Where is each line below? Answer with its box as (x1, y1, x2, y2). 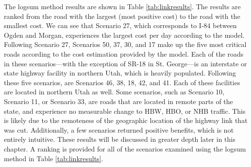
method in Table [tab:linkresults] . (4, 153, 103, 163)
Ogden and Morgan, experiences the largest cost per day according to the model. (4, 30, 245, 40)
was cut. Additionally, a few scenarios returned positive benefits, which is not (4, 124, 234, 135)
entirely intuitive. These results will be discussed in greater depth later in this (4, 134, 235, 144)
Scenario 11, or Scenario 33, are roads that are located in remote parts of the (4, 96, 233, 106)
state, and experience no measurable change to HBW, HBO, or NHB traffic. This (4, 106, 246, 116)
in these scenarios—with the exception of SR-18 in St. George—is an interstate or (4, 58, 247, 68)
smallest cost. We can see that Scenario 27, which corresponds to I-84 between (4, 20, 237, 30)
